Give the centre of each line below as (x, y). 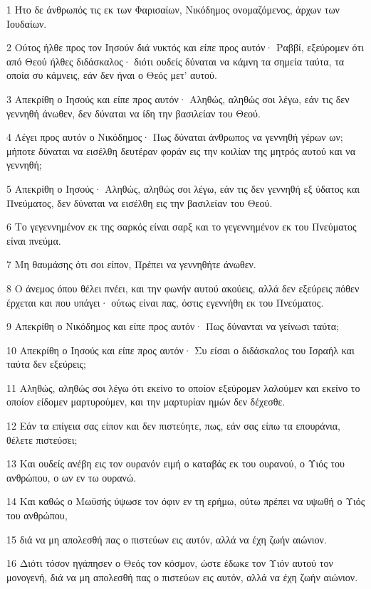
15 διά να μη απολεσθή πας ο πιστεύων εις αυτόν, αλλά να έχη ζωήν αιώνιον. (167, 539)
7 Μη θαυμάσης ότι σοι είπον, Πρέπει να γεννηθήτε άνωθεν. (131, 264)
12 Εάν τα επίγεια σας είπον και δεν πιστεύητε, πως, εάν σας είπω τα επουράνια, (174, 426)
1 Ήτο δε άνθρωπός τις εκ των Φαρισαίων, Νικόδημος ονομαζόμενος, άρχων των (173, 9)
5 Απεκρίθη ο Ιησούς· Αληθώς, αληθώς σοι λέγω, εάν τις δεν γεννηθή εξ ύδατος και (183, 188)
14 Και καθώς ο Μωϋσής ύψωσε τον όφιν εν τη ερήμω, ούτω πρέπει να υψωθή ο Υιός (186, 501)
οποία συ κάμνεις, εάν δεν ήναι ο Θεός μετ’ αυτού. (112, 75)
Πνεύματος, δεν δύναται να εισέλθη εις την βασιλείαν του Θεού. (140, 202)
